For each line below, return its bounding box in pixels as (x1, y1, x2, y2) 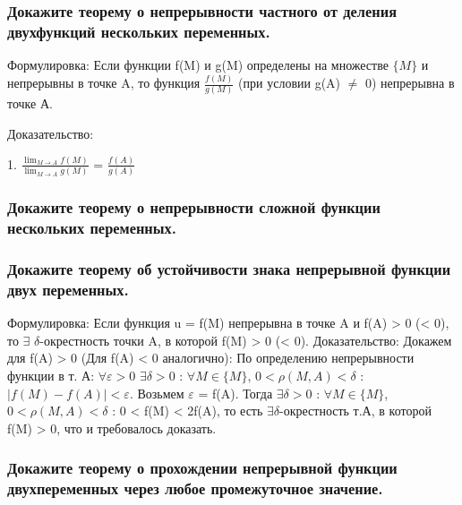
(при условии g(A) (238, 73, 341, 92)
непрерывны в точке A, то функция (7, 73, 201, 92)
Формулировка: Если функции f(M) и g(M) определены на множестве (7, 56, 389, 74)
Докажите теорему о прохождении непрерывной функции (7, 457, 398, 479)
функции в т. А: (7, 365, 95, 384)
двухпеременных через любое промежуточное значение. (7, 477, 383, 500)
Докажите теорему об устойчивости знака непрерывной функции (7, 257, 451, 279)
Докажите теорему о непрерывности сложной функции (7, 196, 381, 218)
